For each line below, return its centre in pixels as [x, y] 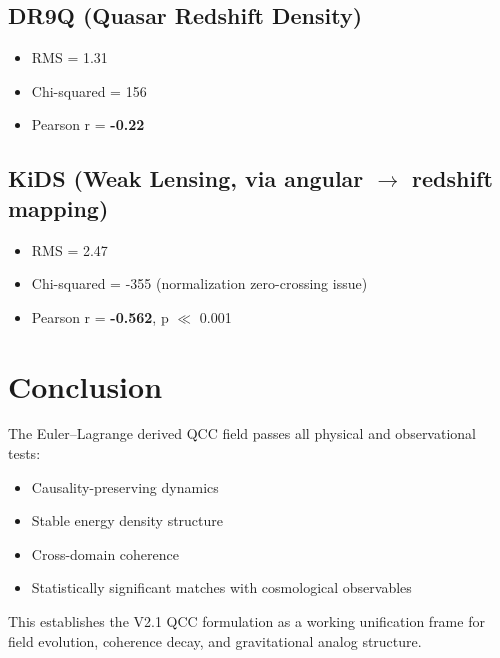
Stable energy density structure [127, 520]
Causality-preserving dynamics [125, 486]
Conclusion [85, 385]
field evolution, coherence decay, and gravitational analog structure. [215, 640]
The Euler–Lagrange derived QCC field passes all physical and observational [242, 433]
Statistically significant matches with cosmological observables [221, 587]
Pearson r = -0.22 [88, 124]
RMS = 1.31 [69, 57]
